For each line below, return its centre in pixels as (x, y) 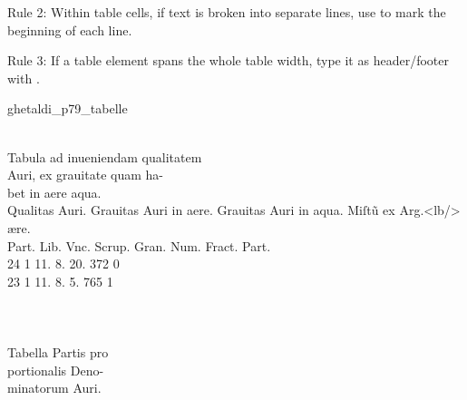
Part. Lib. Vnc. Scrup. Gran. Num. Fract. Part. (139, 245)
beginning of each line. (70, 29)
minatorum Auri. (54, 388)
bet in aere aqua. (54, 192)
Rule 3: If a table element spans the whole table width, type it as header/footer (228, 60)
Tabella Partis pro (58, 352)
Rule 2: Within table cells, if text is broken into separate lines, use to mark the (227, 12)
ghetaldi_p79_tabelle (68, 108)
